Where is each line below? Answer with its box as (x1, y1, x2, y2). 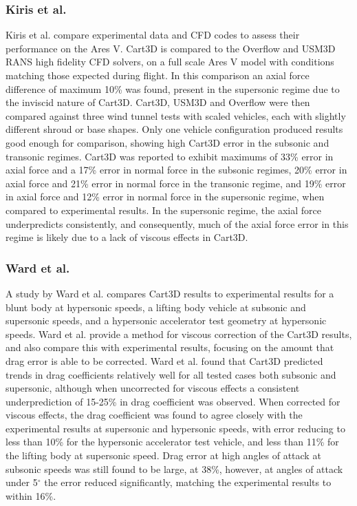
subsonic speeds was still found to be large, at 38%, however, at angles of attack (6, 461, 343, 476)
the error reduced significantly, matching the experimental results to (44, 475, 332, 489)
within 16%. (6, 488, 56, 503)
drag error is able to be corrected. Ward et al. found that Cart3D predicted (6, 353, 323, 368)
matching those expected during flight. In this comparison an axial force (6, 68, 310, 82)
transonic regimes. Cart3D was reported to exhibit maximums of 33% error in (6, 149, 334, 163)
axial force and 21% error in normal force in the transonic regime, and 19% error (6, 176, 346, 190)
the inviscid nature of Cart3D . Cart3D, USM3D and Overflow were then (6, 95, 310, 109)
